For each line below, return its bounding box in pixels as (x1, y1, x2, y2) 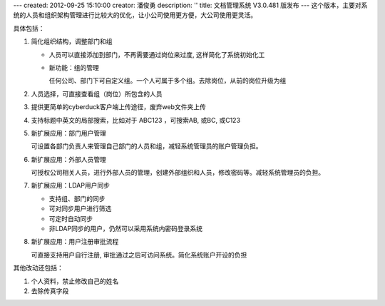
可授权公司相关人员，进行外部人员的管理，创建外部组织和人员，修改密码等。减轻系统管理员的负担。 (31, 168, 324, 177)
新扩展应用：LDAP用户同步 (31, 181, 111, 190)
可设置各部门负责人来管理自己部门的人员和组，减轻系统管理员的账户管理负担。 (31, 142, 262, 151)
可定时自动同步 (48, 214, 93, 223)
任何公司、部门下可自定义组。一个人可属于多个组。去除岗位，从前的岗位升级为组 (48, 76, 287, 85)
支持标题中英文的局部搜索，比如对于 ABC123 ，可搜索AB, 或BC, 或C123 (31, 116, 241, 124)
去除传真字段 (31, 286, 69, 295)
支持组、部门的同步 (48, 194, 106, 203)
